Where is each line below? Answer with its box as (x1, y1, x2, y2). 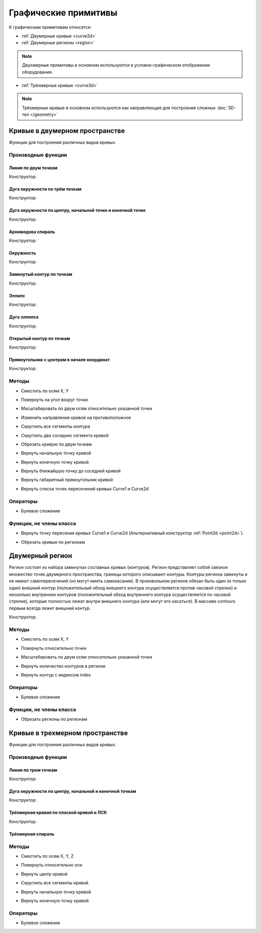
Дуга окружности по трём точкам (9, 186, 82, 192)
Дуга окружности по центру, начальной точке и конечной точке (9, 208, 146, 213)
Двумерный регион (9, 552, 72, 560)
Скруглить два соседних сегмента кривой (21, 432, 109, 438)
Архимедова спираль (9, 228, 55, 235)
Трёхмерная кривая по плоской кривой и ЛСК (9, 810, 107, 816)
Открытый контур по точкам (9, 335, 70, 341)
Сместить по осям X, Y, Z (21, 853, 74, 859)
